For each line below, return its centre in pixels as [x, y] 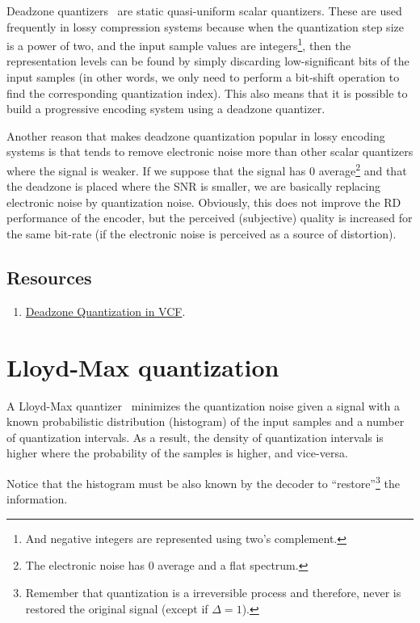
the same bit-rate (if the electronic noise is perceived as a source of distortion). [202, 234]
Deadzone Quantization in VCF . [105, 311]
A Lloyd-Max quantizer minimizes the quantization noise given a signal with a [203, 405]
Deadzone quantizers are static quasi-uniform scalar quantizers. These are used [204, 11]
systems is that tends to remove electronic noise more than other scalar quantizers [210, 152]
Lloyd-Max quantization [143, 366]
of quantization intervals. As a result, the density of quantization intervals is [195, 437]
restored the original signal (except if [117, 608]
